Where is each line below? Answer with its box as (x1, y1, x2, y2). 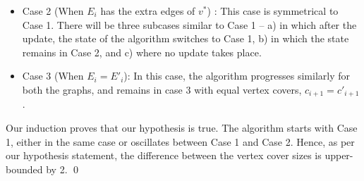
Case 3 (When (22, 68, 84, 83)
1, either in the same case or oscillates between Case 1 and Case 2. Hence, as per (6, 134, 355, 149)
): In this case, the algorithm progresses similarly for (123, 68, 350, 83)
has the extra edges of (100, 4, 195, 18)
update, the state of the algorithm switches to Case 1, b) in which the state (22, 31, 349, 46)
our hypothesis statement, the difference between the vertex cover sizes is (6, 148, 322, 163)
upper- (324, 148, 353, 163)
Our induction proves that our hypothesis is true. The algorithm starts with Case (6, 120, 358, 135)
